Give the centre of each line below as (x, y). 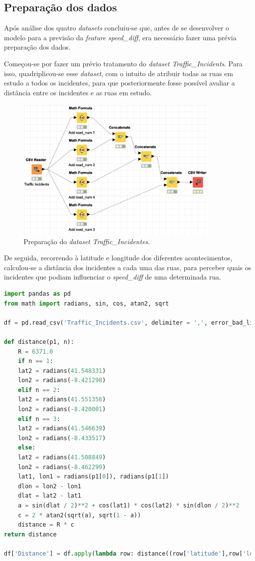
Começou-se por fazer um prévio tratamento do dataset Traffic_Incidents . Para (123, 63)
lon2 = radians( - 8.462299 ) (62, 467)
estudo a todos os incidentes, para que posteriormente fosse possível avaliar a (119, 83)
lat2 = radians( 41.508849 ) (62, 458)
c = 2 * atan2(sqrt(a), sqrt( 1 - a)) (79, 515)
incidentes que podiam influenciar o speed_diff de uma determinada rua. (113, 277)
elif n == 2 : (39, 390)
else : (27, 448)
